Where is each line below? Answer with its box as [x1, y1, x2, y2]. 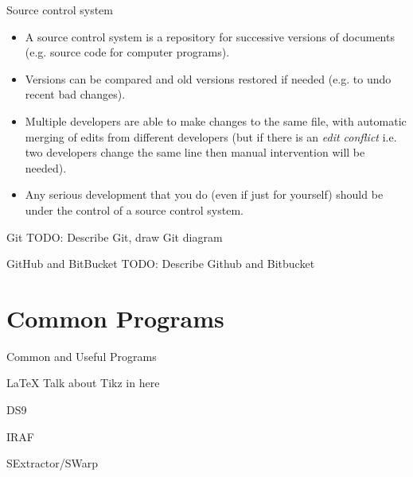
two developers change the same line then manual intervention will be [25, 144, 365, 161]
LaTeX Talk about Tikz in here [6, 374, 160, 391]
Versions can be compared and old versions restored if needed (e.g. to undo [25, 70, 392, 87]
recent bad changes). [25, 86, 126, 103]
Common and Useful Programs [6, 347, 157, 364]
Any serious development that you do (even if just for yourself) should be [25, 186, 384, 203]
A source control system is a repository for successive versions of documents [25, 28, 395, 45]
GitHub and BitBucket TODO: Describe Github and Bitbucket [6, 255, 315, 272]
